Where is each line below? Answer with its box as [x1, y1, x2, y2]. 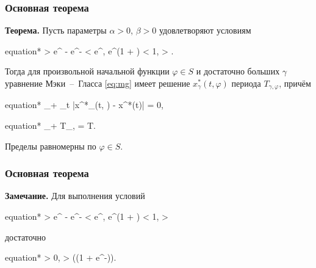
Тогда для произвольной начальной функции [5, 65, 170, 78]
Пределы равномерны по [5, 139, 96, 152]
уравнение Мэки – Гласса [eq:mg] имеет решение [5, 77, 190, 89]
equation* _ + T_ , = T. [5, 119, 96, 132]
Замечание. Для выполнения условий [5, 189, 145, 202]
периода [231, 77, 261, 89]
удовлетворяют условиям [159, 24, 251, 37]
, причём [279, 77, 311, 89]
